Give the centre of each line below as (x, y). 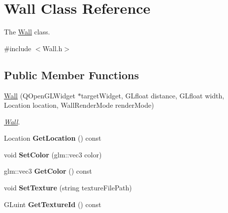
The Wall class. (27, 32)
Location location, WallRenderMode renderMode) (79, 105)
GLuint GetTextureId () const (53, 204)
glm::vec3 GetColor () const (48, 171)
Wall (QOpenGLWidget (40, 95)
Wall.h (52, 48)
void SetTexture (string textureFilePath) (68, 188)
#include (18, 48)
